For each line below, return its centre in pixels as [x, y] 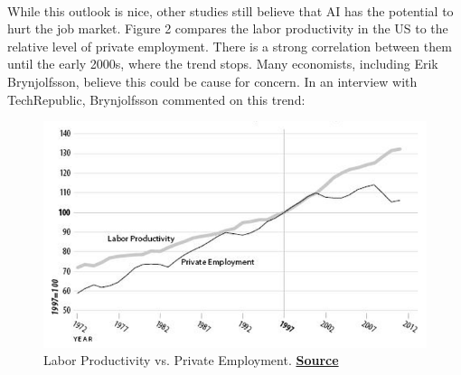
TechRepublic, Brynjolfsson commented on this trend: [156, 99]
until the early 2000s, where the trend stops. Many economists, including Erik [223, 64]
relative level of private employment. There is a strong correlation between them [230, 46]
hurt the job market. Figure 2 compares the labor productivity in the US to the [228, 28]
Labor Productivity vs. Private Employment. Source [191, 360]
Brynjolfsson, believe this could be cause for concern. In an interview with [212, 81]
